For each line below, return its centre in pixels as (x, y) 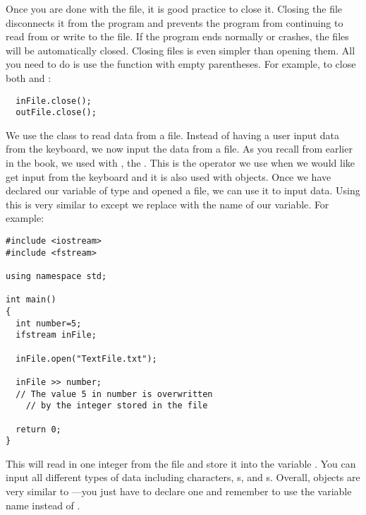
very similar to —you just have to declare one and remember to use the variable (179, 491)
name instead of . (43, 505)
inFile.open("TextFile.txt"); (86, 359)
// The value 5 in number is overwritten (114, 394)
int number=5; (49, 323)
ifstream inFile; (56, 335)
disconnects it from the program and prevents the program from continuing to (175, 22)
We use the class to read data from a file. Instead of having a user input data (172, 135)
